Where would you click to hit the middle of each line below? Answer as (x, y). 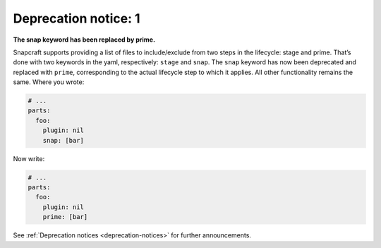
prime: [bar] (65, 217)
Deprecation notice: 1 (77, 18)
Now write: (29, 158)
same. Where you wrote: (49, 82)
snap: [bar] (64, 140)
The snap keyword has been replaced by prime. (84, 40)
